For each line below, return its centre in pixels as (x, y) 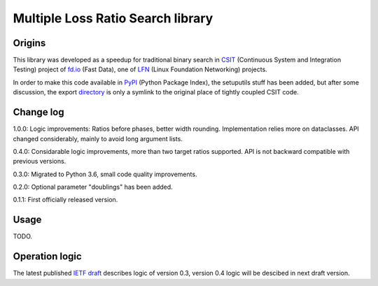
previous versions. (40, 162)
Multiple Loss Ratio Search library (113, 18)
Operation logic (47, 256)
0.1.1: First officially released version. (65, 200)
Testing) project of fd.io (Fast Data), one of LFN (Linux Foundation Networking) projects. (140, 69)
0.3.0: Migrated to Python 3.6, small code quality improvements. (105, 174)
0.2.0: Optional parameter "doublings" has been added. (93, 187)
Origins (29, 43)
